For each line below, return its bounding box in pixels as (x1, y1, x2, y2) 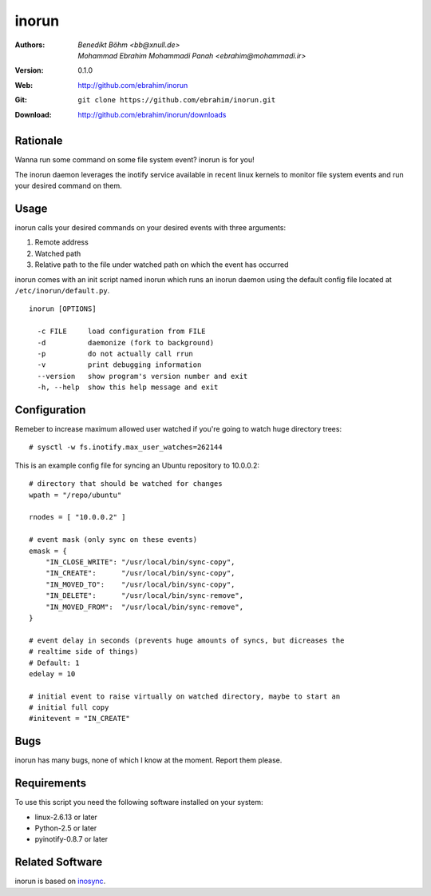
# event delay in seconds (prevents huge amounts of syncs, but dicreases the (29, 635, 345, 645)
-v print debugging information (37, 360, 202, 369)
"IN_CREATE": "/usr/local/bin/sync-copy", (45, 568, 235, 578)
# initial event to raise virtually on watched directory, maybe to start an (29, 691, 341, 701)
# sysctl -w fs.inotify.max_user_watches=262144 (29, 443, 223, 452)
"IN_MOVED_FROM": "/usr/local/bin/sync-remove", (45, 602, 243, 611)
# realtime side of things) (29, 647, 139, 656)
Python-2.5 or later (34, 823, 97, 833)
